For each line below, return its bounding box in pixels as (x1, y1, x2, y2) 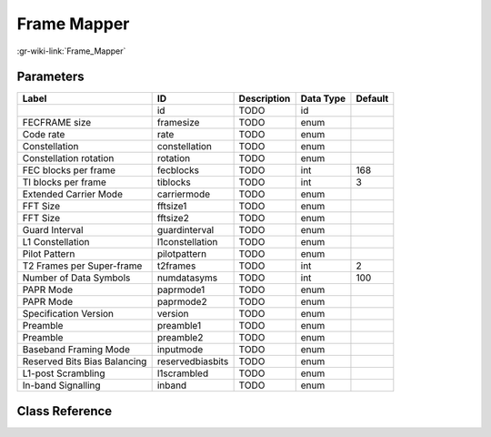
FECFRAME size (22, 117, 92, 129)
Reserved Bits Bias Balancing (22, 355, 147, 368)
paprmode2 (156, 296, 208, 309)
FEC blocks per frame (22, 164, 116, 177)
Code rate (22, 128, 65, 141)
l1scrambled (156, 367, 209, 380)
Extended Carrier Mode (22, 188, 123, 200)
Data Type (300, 92, 346, 105)
